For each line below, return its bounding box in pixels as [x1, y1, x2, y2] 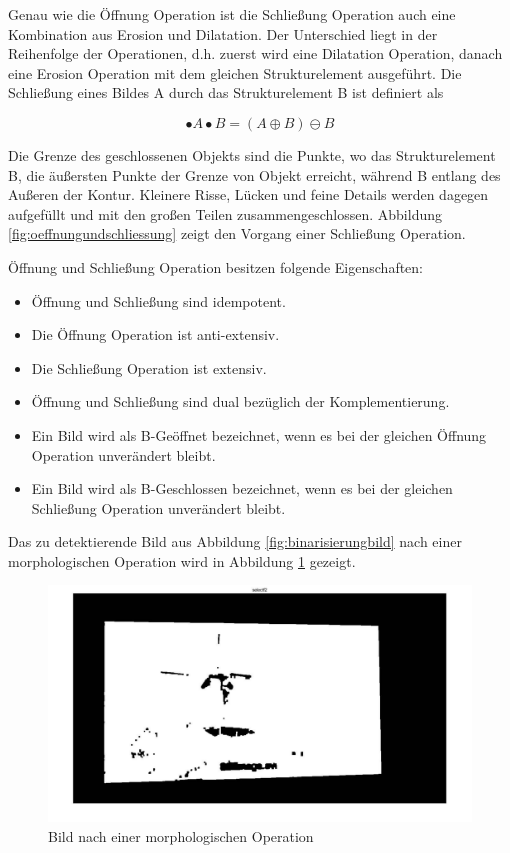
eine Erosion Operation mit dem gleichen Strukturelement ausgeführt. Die [8, 62, 462, 83]
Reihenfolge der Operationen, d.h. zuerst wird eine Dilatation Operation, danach [8, 43, 503, 64]
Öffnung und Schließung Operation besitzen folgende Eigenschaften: [8, 256, 424, 277]
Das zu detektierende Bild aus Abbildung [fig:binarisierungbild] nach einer [8, 531, 462, 552]
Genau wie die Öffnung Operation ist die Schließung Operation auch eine [8, 4, 456, 24]
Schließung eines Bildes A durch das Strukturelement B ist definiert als [8, 82, 444, 103]
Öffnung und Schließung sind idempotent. [31, 290, 286, 311]
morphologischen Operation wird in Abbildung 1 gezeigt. [8, 550, 356, 571]
